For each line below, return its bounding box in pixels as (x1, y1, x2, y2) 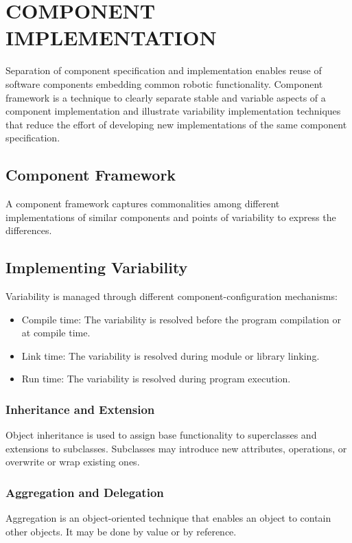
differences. (5, 223, 52, 238)
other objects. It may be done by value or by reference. (5, 524, 237, 538)
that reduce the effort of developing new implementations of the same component (5, 117, 347, 131)
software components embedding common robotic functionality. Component (5, 76, 323, 91)
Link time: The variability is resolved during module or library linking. (21, 348, 320, 362)
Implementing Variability (5, 257, 188, 278)
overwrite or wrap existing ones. (5, 454, 140, 469)
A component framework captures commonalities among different (5, 196, 280, 211)
